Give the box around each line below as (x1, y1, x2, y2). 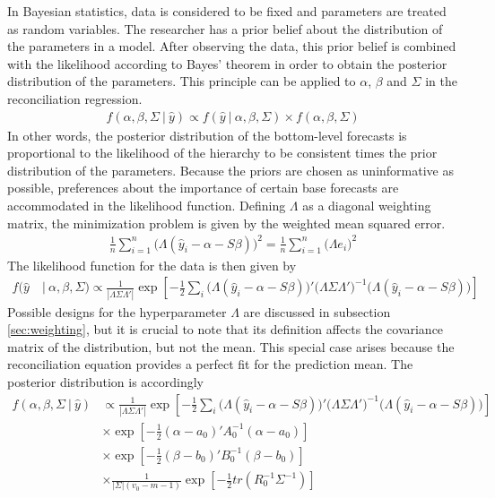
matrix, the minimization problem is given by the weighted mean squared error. (7, 213, 446, 232)
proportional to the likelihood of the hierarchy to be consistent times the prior (7, 143, 438, 162)
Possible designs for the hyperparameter (7, 302, 227, 321)
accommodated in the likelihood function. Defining (7, 195, 286, 214)
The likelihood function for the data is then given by (7, 255, 297, 274)
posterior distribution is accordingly (7, 373, 204, 391)
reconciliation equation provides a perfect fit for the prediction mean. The (7, 355, 413, 373)
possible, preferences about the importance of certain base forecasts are (7, 178, 399, 197)
